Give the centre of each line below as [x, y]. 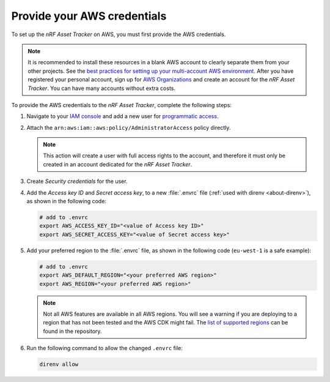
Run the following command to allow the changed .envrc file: [105, 348]
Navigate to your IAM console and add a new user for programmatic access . [123, 116]
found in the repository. [72, 331]
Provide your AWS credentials [89, 16]
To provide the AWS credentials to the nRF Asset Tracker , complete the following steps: [122, 105]
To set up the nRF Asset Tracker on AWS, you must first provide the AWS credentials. [119, 34]
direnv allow [59, 365]
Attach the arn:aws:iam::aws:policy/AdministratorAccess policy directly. [129, 127]
